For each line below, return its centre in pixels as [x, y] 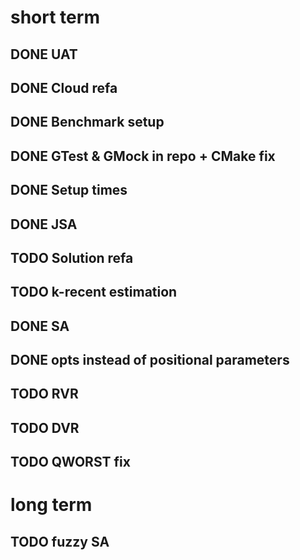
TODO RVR [44, 394]
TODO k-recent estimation [94, 292]
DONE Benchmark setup [87, 122]
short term [55, 17]
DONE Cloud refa [64, 87]
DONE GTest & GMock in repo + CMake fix [143, 156]
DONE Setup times [69, 190]
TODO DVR [45, 427]
